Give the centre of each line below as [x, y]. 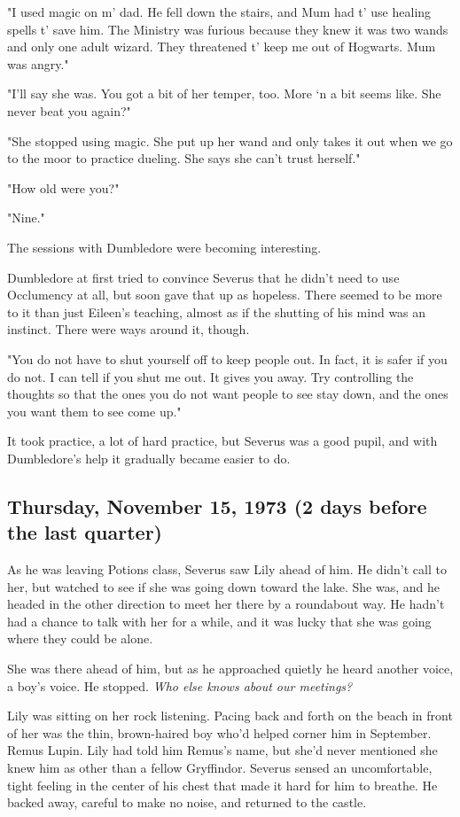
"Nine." [26, 218]
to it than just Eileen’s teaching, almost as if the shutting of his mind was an [217, 311]
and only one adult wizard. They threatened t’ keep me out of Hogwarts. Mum [222, 47]
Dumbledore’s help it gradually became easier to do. [149, 458]
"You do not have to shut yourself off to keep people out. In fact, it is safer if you [227, 358]
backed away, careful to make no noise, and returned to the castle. [187, 802]
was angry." [38, 63]
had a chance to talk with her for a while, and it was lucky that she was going [219, 621]
